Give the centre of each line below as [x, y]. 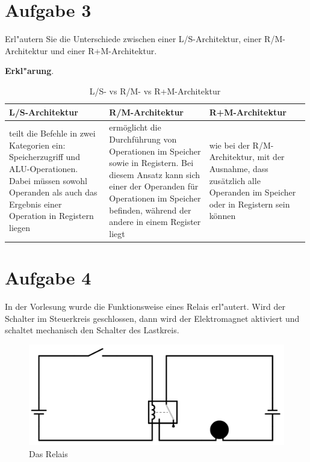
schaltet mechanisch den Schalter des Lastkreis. [92, 330]
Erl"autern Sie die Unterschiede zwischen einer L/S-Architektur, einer [133, 39]
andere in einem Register [155, 222]
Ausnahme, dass [239, 168]
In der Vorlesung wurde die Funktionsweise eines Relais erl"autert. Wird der [145, 306]
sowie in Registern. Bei [151, 163]
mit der [271, 157]
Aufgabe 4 [48, 277]
